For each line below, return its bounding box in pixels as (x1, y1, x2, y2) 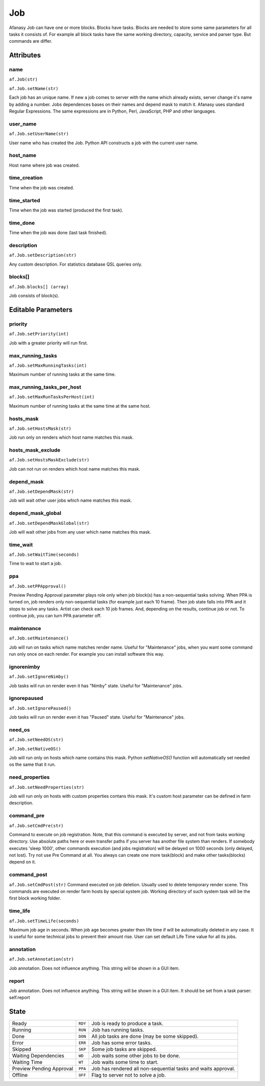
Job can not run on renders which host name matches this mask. (9, 466, 141, 472)
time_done (9, 219, 35, 226)
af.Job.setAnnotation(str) (9, 957, 74, 962)
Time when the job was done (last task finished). (9, 230, 107, 236)
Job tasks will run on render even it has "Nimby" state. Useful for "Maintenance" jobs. (9, 683, 183, 689)
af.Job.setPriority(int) (9, 331, 69, 337)
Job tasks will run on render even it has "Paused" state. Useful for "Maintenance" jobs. (9, 714, 185, 720)
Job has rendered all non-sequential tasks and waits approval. (91, 1065, 236, 1072)
